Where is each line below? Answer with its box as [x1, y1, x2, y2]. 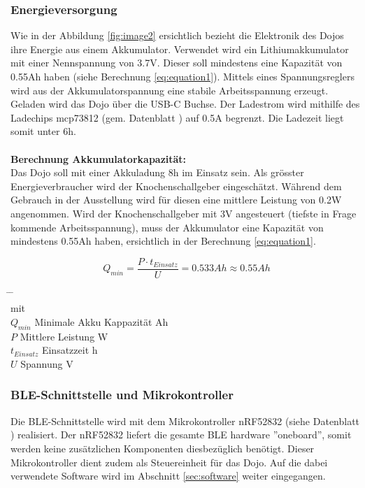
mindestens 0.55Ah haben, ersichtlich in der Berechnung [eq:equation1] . [10, 234, 316, 248]
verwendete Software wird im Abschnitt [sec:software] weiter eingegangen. [10, 468, 326, 483]
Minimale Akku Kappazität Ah [34, 314, 169, 329]
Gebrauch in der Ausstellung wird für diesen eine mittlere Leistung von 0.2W [10, 192, 342, 207]
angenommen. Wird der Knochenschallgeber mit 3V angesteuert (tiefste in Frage [10, 206, 357, 220]
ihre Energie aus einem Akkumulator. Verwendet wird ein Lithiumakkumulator [10, 41, 349, 56]
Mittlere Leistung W [20, 329, 108, 343]
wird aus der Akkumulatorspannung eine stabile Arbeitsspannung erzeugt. [10, 82, 329, 97]
